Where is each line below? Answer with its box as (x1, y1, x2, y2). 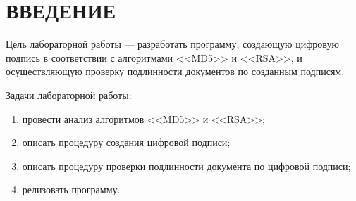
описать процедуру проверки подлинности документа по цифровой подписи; (22, 158, 351, 173)
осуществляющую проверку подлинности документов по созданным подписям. (6, 64, 345, 79)
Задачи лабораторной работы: (6, 87, 132, 102)
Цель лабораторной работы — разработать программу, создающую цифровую (6, 37, 339, 51)
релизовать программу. (22, 182, 121, 197)
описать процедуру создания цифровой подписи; (22, 135, 231, 150)
